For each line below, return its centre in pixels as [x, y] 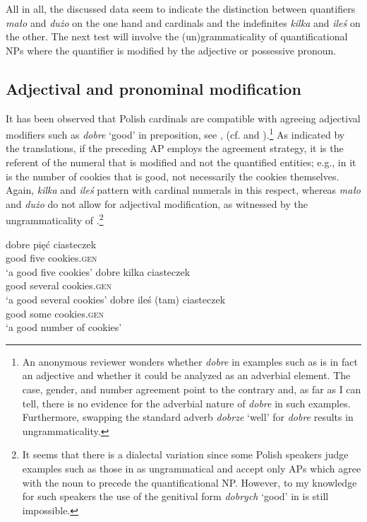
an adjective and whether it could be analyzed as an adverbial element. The [186, 375]
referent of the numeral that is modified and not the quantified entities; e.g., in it [181, 162]
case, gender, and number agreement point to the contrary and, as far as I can [192, 389]
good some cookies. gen [55, 313]
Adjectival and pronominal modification [154, 88]
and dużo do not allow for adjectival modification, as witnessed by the [157, 203]
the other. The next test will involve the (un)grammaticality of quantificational [177, 36]
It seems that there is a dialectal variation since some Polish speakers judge [185, 454]
